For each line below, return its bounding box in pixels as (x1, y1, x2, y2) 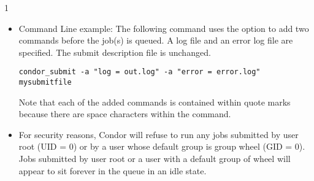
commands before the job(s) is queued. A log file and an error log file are (18, 34, 293, 47)
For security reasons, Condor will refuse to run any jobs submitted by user (18, 128, 299, 141)
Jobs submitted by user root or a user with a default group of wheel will (18, 152, 291, 165)
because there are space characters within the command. (18, 107, 231, 120)
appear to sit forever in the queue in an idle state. (18, 164, 207, 177)
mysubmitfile (18, 78, 72, 87)
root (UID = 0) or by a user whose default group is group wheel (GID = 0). (18, 140, 305, 153)
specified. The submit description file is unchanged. (18, 45, 211, 58)
